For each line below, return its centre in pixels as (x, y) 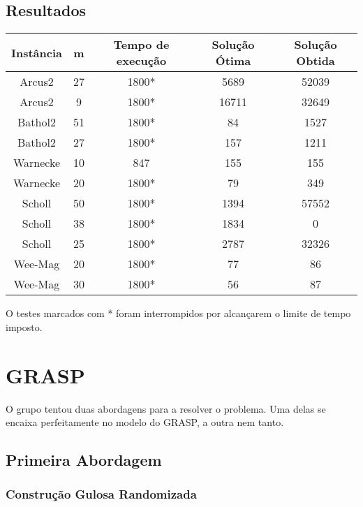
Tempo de (141, 45)
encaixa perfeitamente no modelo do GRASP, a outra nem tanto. (145, 422)
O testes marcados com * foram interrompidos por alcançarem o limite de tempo (178, 313)
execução (141, 61)
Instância (37, 52)
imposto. (24, 326)
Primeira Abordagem (84, 460)
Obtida (316, 61)
